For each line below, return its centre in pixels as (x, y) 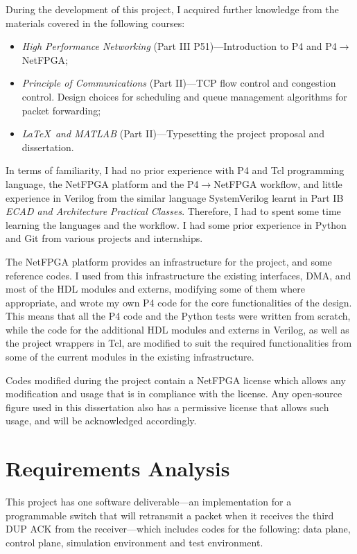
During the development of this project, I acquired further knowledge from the (172, 9)
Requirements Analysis (118, 468)
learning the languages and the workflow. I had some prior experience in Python (176, 224)
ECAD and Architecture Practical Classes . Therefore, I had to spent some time (173, 211)
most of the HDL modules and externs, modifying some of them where (156, 289)
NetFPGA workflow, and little (278, 183)
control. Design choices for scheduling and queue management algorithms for (184, 96)
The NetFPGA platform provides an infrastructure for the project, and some (169, 261)
